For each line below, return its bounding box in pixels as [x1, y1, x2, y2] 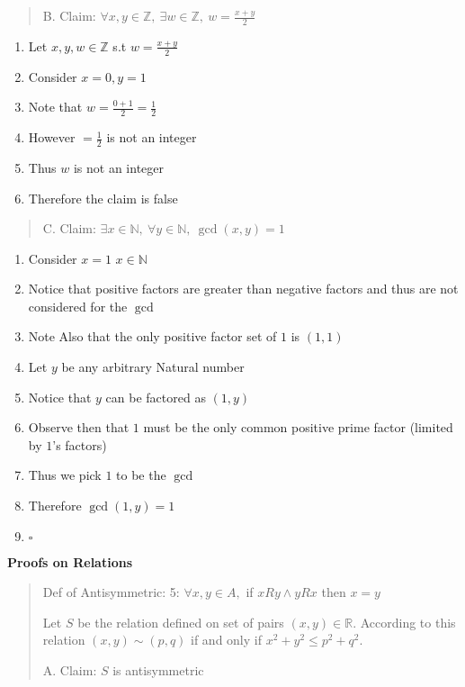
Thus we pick [28, 466, 102, 484]
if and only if [191, 630, 262, 649]
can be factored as [105, 387, 206, 406]
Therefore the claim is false [28, 188, 178, 207]
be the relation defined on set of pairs [77, 612, 284, 631]
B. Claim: [42, 6, 96, 24]
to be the [116, 466, 166, 484]
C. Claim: [42, 219, 96, 238]
